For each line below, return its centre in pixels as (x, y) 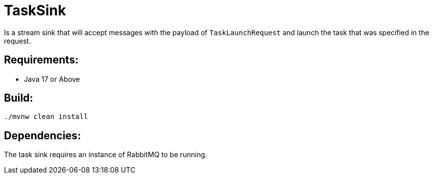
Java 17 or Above (52, 79)
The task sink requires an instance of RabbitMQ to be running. (106, 155)
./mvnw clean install (46, 117)
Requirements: (41, 60)
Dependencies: (43, 135)
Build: (19, 98)
